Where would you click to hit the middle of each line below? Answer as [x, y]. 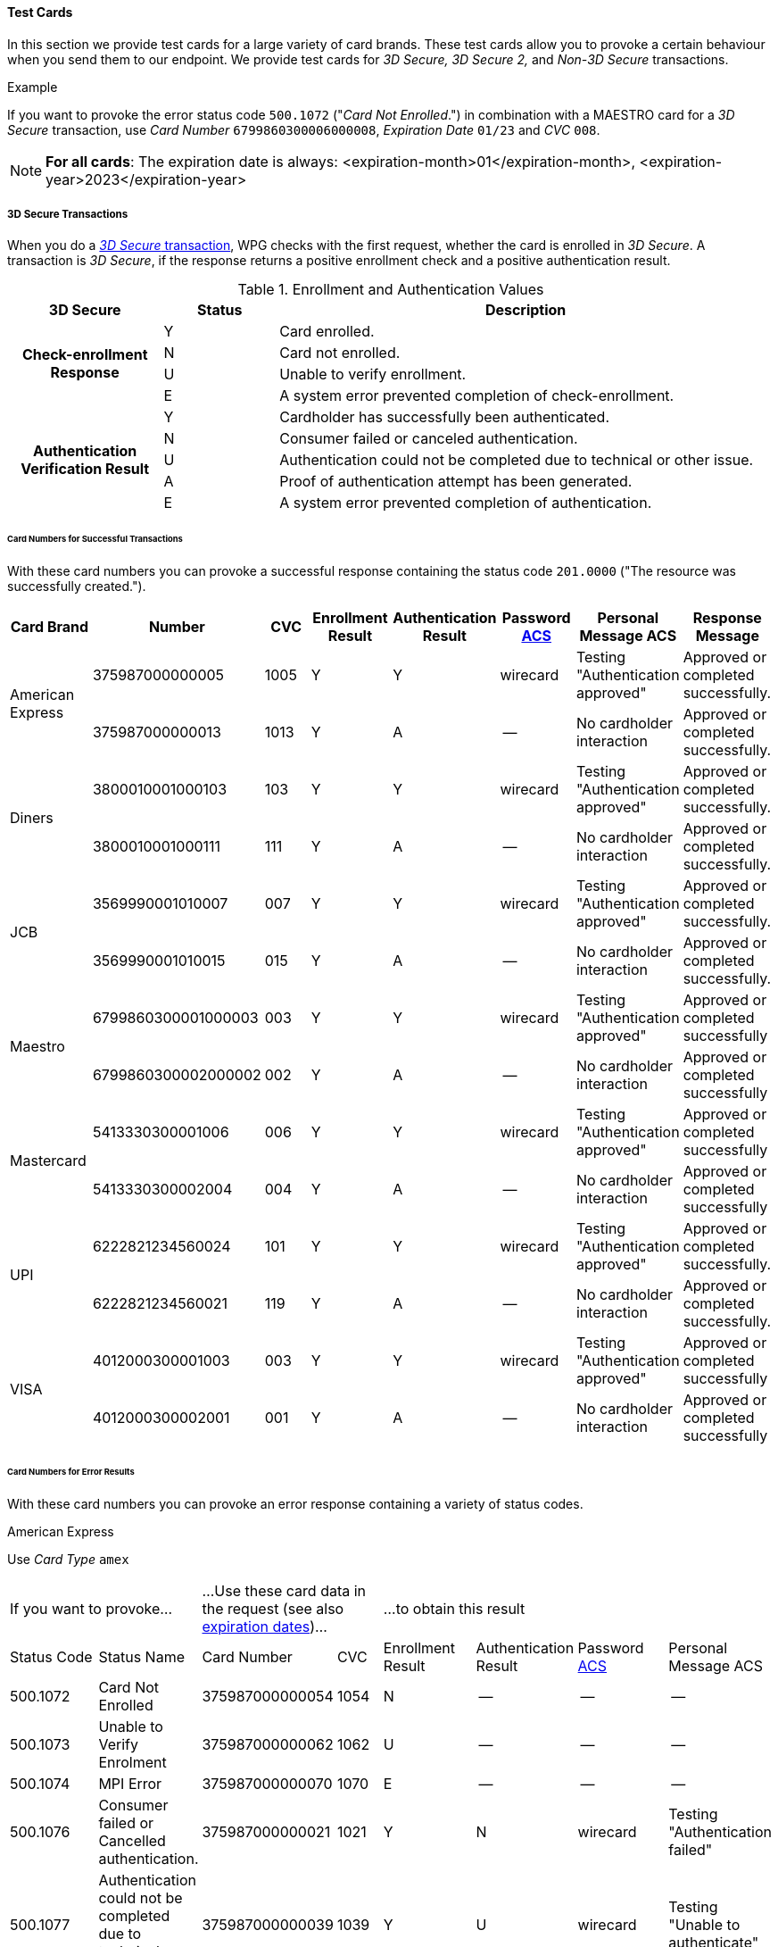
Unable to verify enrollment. [373, 374]
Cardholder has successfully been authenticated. [445, 417]
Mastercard [48, 1161]
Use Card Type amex [68, 1559]
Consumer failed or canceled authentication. [429, 439]
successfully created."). [77, 587]
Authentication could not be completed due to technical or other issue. [517, 460]
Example [33, 87]
